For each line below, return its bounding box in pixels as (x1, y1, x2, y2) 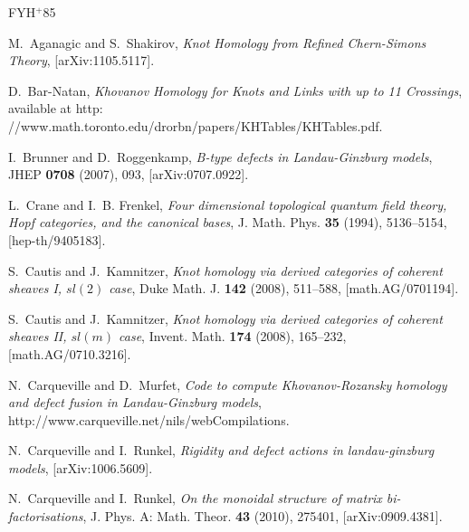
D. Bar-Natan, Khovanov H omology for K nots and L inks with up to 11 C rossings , (8, 81, 463, 100)
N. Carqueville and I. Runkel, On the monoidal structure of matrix (8, 489, 382, 508)
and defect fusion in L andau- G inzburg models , (8, 393, 262, 412)
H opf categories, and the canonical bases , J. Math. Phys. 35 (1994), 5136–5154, (8, 213, 447, 232)
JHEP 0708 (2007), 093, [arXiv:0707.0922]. (8, 165, 249, 184)
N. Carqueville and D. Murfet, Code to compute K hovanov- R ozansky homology (8, 375, 447, 394)
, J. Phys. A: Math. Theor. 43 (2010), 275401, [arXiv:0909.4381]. (82, 507, 443, 526)
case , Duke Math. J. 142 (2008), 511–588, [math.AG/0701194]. (109, 279, 459, 298)
